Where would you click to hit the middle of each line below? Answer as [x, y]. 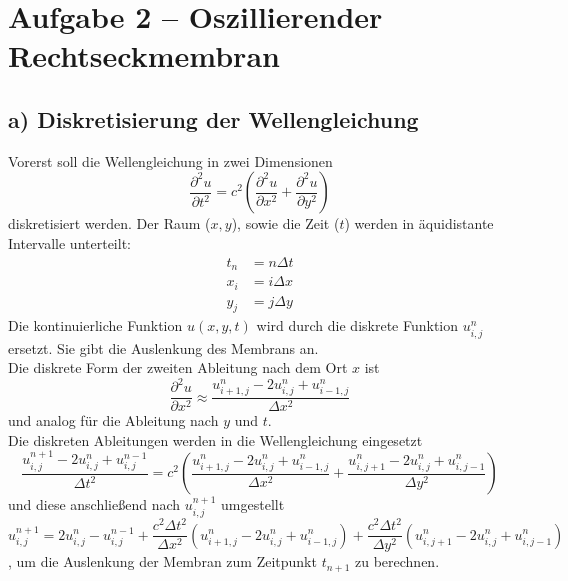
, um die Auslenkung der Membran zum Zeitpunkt [162, 561]
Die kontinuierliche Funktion [95, 325]
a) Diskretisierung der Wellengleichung [213, 118]
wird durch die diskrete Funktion [357, 325]
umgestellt [253, 504]
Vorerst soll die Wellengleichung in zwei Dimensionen [170, 160]
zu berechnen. [397, 561]
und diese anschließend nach [94, 504]
